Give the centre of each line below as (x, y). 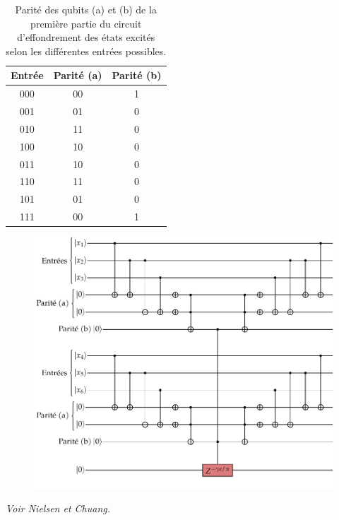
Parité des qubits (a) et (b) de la (86, 9)
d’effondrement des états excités (86, 37)
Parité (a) (78, 75)
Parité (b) (137, 75)
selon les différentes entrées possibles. (86, 51)
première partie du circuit (86, 23)
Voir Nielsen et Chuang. (58, 508)
